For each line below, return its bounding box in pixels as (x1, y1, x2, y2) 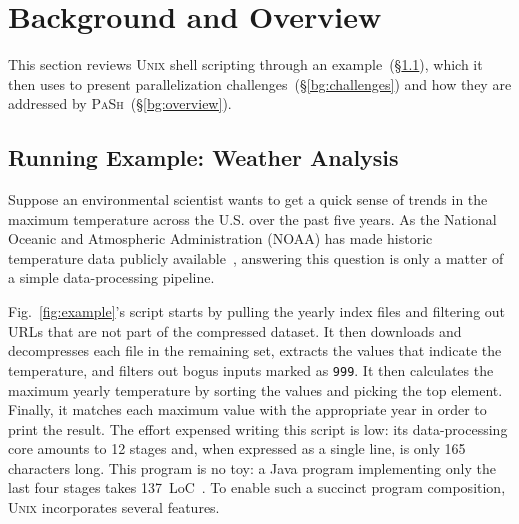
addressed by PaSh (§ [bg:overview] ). (8, 93, 232, 114)
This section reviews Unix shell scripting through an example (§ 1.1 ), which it (8, 54, 483, 75)
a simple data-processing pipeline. (8, 267, 215, 288)
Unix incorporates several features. (8, 497, 220, 518)
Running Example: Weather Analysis (8, 142, 399, 173)
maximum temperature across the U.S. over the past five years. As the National (8, 208, 497, 229)
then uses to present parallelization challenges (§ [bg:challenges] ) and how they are (8, 73, 512, 94)
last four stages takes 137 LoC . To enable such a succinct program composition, (8, 477, 506, 498)
